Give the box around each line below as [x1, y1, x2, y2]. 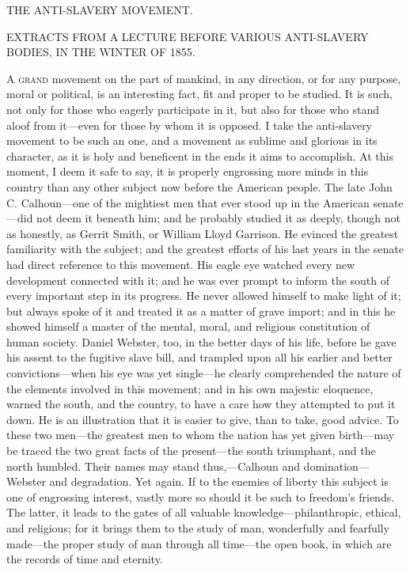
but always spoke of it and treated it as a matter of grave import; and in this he [6, 302, 396, 319]
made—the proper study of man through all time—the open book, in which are [6, 535, 392, 551]
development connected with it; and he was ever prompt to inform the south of [6, 271, 390, 288]
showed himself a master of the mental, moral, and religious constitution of [6, 318, 370, 335]
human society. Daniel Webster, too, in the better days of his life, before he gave [6, 333, 397, 350]
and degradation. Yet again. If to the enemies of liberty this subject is [49, 473, 389, 490]
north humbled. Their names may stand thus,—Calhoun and [6, 457, 300, 474]
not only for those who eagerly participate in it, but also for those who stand [6, 100, 380, 117]
